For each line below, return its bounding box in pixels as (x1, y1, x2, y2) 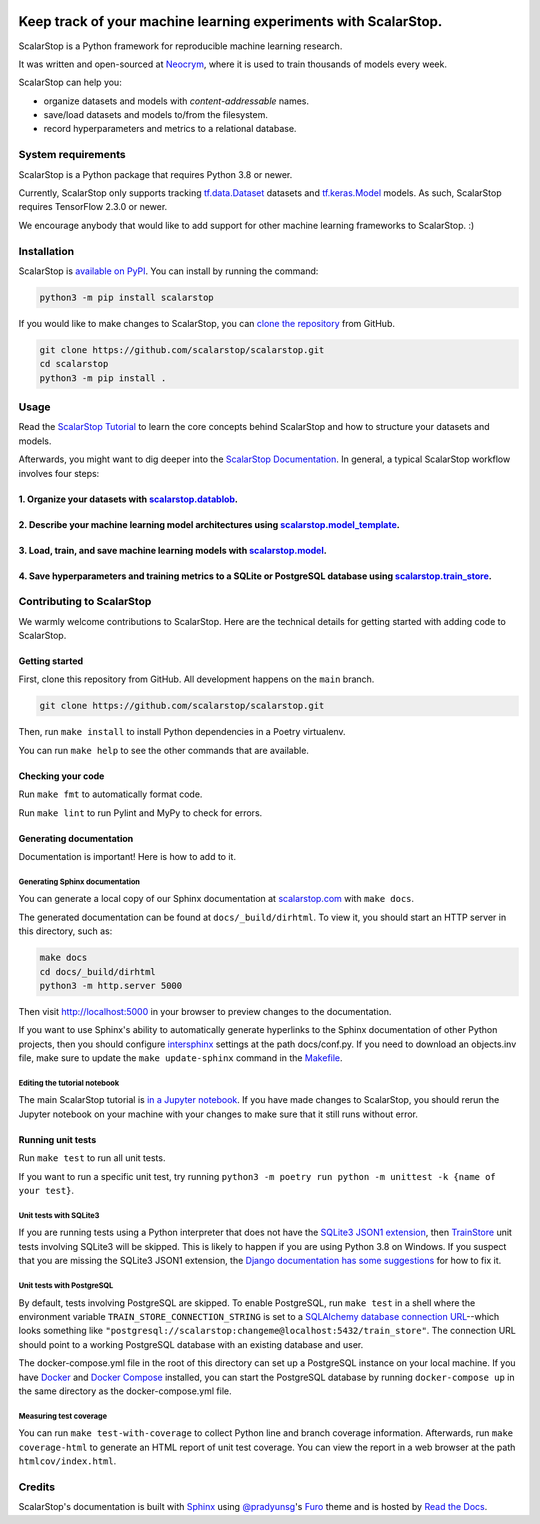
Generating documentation (18, 832, 134, 844)
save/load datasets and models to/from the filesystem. (43, 109, 269, 121)
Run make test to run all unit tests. (18, 1152, 166, 1164)
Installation (18, 244, 75, 258)
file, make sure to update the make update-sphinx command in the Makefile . (18, 1052, 344, 1064)
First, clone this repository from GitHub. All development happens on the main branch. (18, 673, 375, 685)
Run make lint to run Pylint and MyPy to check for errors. (18, 806, 263, 819)
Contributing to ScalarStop (18, 595, 152, 609)
